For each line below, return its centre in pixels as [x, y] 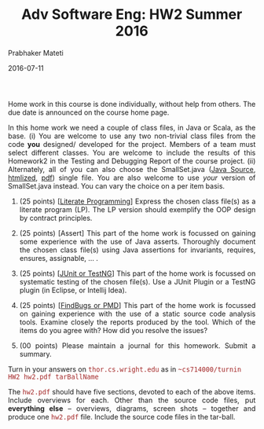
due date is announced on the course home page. [89, 112]
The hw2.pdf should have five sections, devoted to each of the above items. [132, 391]
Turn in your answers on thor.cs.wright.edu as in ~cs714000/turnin [125, 369]
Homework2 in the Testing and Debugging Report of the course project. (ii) [132, 161]
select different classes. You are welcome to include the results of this [132, 152]
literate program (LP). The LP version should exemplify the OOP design [137, 209]
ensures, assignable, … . [59, 258]
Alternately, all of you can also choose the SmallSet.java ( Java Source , [132, 169]
